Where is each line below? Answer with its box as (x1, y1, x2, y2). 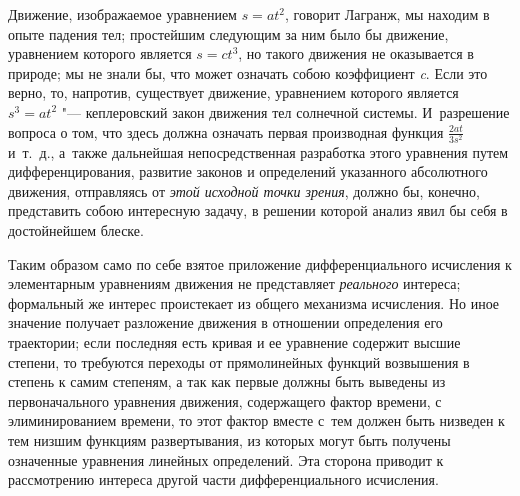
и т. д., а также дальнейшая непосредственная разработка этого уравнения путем (8, 141, 509, 162)
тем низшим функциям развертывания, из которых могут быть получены (8, 430, 451, 451)
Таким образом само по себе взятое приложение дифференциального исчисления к (8, 253, 512, 274)
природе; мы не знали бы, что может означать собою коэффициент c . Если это (8, 62, 488, 83)
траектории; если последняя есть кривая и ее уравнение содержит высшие (8, 332, 461, 353)
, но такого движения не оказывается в (238, 43, 474, 64)
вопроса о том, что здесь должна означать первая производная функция (8, 121, 444, 142)
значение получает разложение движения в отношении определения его (8, 312, 443, 333)
